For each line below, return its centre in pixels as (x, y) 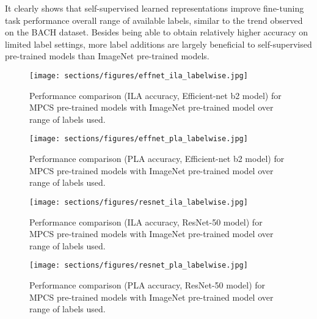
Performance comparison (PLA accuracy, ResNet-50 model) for (148, 284)
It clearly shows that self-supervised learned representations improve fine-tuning (155, 8)
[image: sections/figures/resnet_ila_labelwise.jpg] (139, 202)
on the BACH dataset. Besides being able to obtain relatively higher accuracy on (157, 32)
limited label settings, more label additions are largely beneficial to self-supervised (158, 44)
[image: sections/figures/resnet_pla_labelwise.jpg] (139, 266)
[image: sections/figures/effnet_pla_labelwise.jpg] (139, 139)
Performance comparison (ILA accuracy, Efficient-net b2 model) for (155, 95)
